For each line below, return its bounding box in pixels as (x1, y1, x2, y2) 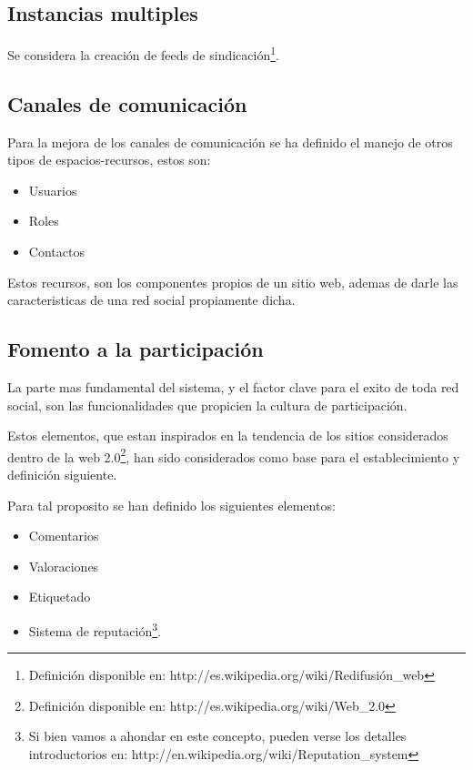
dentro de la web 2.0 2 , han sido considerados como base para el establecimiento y (7, 444, 460, 466)
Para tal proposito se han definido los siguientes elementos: (7, 495, 336, 514)
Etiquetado (28, 587, 91, 606)
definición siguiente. (7, 465, 117, 484)
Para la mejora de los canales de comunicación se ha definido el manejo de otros (7, 132, 453, 151)
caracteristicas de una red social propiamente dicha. (7, 290, 296, 309)
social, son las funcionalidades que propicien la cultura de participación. (7, 395, 408, 414)
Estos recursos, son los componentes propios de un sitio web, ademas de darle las (7, 272, 458, 291)
